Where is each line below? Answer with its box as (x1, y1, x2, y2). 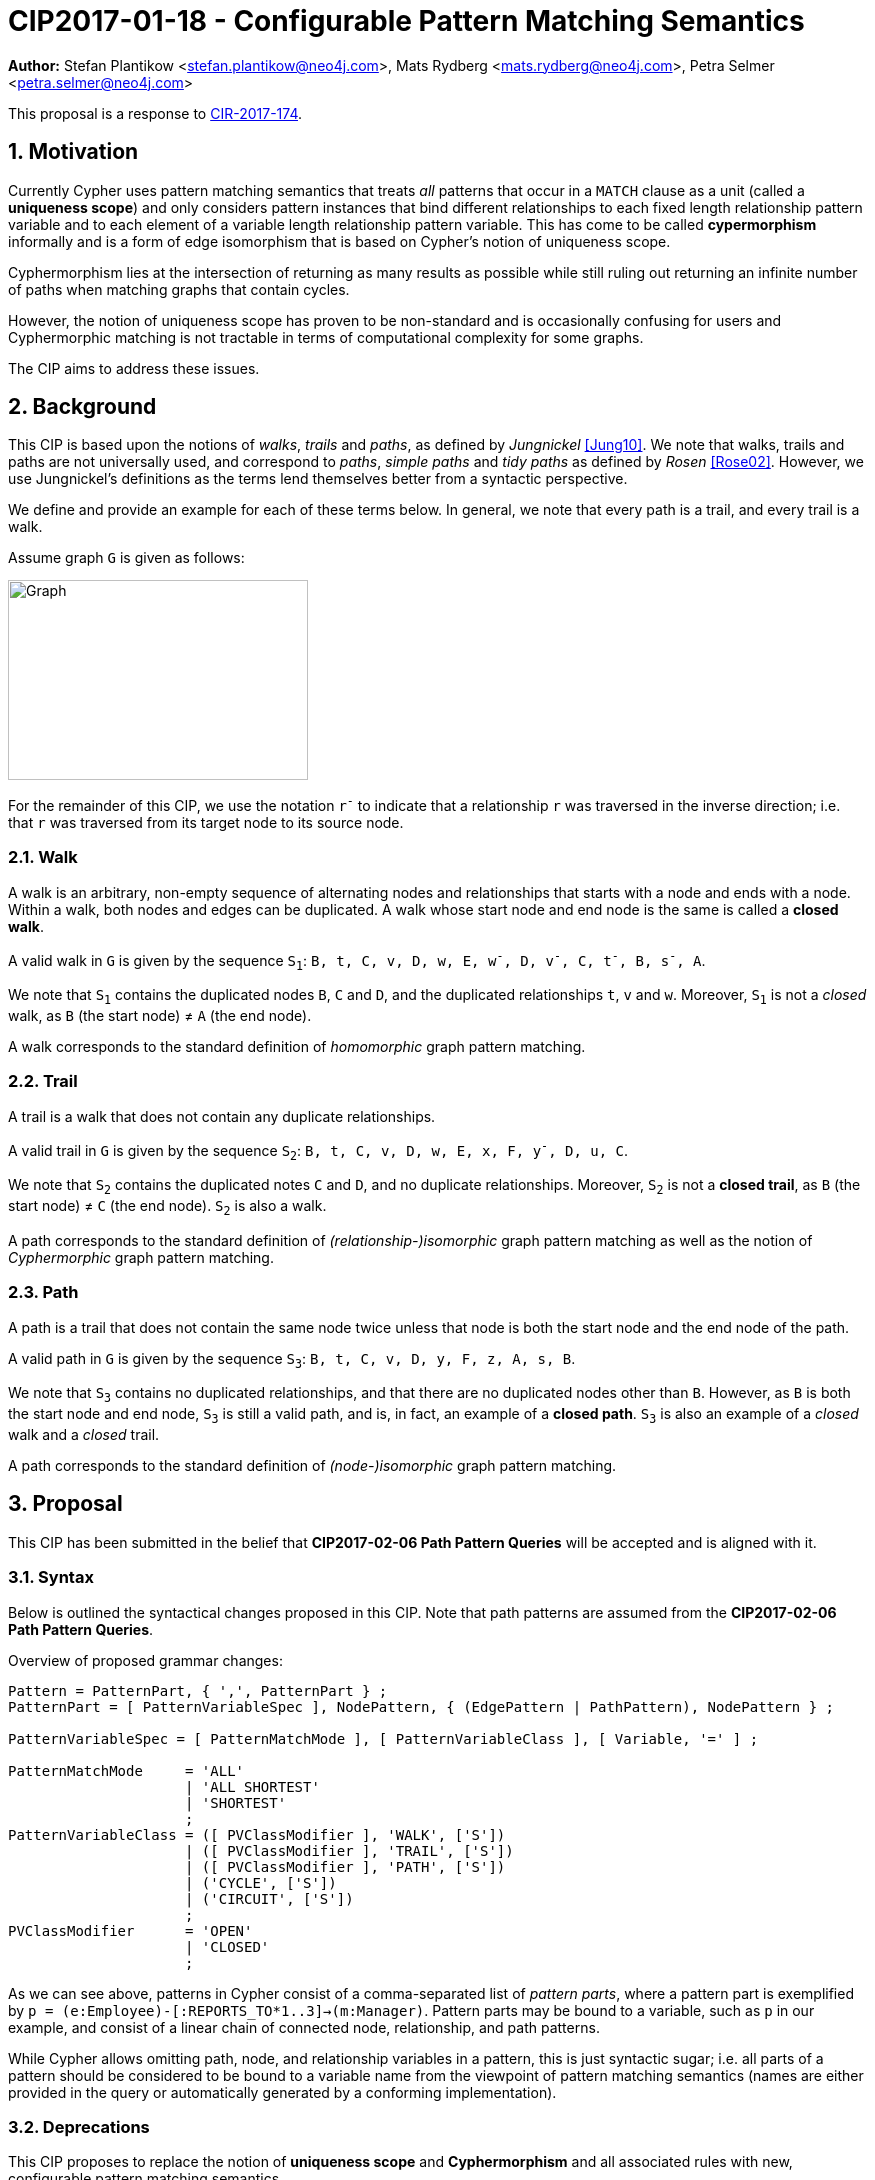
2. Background (8, 394, 157, 420)
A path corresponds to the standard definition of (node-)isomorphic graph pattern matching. (8, 1457, 617, 1475)
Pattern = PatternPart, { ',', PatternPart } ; (8, 1682, 388, 1699)
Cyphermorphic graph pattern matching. (8, 1248, 274, 1266)
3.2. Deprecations (8, 2117, 150, 2137)
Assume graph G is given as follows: (8, 549, 245, 567)
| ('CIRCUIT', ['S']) (185, 1890, 354, 1907)
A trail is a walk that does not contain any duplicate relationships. (8, 1107, 436, 1125)
